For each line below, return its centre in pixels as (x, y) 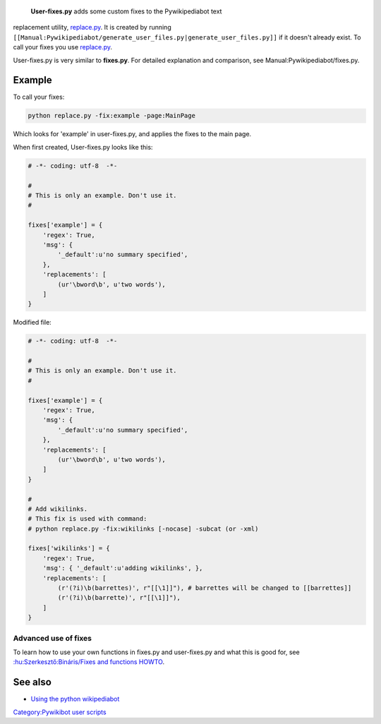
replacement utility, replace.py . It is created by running (92, 28)
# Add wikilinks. (58, 509)
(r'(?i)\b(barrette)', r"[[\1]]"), (119, 598)
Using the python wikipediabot (75, 699)
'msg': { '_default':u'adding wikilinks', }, (123, 568)
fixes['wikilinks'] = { (69, 548)
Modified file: (32, 322)
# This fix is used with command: (87, 519)
